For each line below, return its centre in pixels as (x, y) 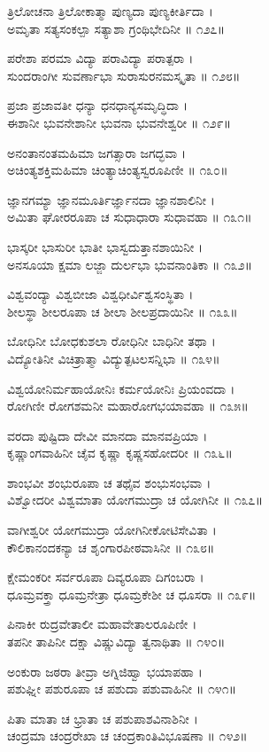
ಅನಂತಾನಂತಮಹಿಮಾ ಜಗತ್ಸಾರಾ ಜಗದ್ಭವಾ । (97, 152)
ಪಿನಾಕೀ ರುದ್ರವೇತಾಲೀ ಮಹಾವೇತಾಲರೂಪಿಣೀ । (102, 624)
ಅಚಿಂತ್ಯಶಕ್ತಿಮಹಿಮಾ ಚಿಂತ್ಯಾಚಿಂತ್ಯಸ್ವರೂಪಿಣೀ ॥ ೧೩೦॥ (118, 170)
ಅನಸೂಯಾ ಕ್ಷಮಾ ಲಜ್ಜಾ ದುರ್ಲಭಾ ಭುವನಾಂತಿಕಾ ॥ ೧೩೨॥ (130, 264)
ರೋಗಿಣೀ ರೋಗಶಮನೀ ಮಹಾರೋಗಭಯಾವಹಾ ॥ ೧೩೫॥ (128, 406)
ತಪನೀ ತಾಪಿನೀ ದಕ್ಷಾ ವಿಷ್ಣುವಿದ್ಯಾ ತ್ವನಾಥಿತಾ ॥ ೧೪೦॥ (116, 642)
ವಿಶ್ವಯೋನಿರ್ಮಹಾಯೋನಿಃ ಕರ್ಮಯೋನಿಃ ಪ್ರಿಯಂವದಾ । (121, 388)
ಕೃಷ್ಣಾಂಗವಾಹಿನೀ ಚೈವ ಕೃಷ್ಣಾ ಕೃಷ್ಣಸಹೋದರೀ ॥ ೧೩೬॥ (120, 453)
